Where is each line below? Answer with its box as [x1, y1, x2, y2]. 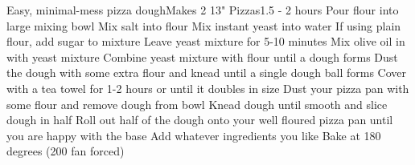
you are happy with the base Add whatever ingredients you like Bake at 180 [6, 127, 381, 143]
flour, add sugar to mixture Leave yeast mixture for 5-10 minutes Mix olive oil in [6, 33, 405, 50]
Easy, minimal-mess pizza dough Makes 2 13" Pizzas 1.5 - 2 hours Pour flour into [6, 2, 399, 18]
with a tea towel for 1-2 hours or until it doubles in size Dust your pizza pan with [6, 79, 409, 96]
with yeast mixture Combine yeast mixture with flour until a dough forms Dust [6, 48, 398, 65]
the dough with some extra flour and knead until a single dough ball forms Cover [6, 64, 407, 81]
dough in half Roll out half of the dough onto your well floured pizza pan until [6, 111, 393, 128]
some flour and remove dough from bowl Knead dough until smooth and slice [6, 95, 388, 112]
